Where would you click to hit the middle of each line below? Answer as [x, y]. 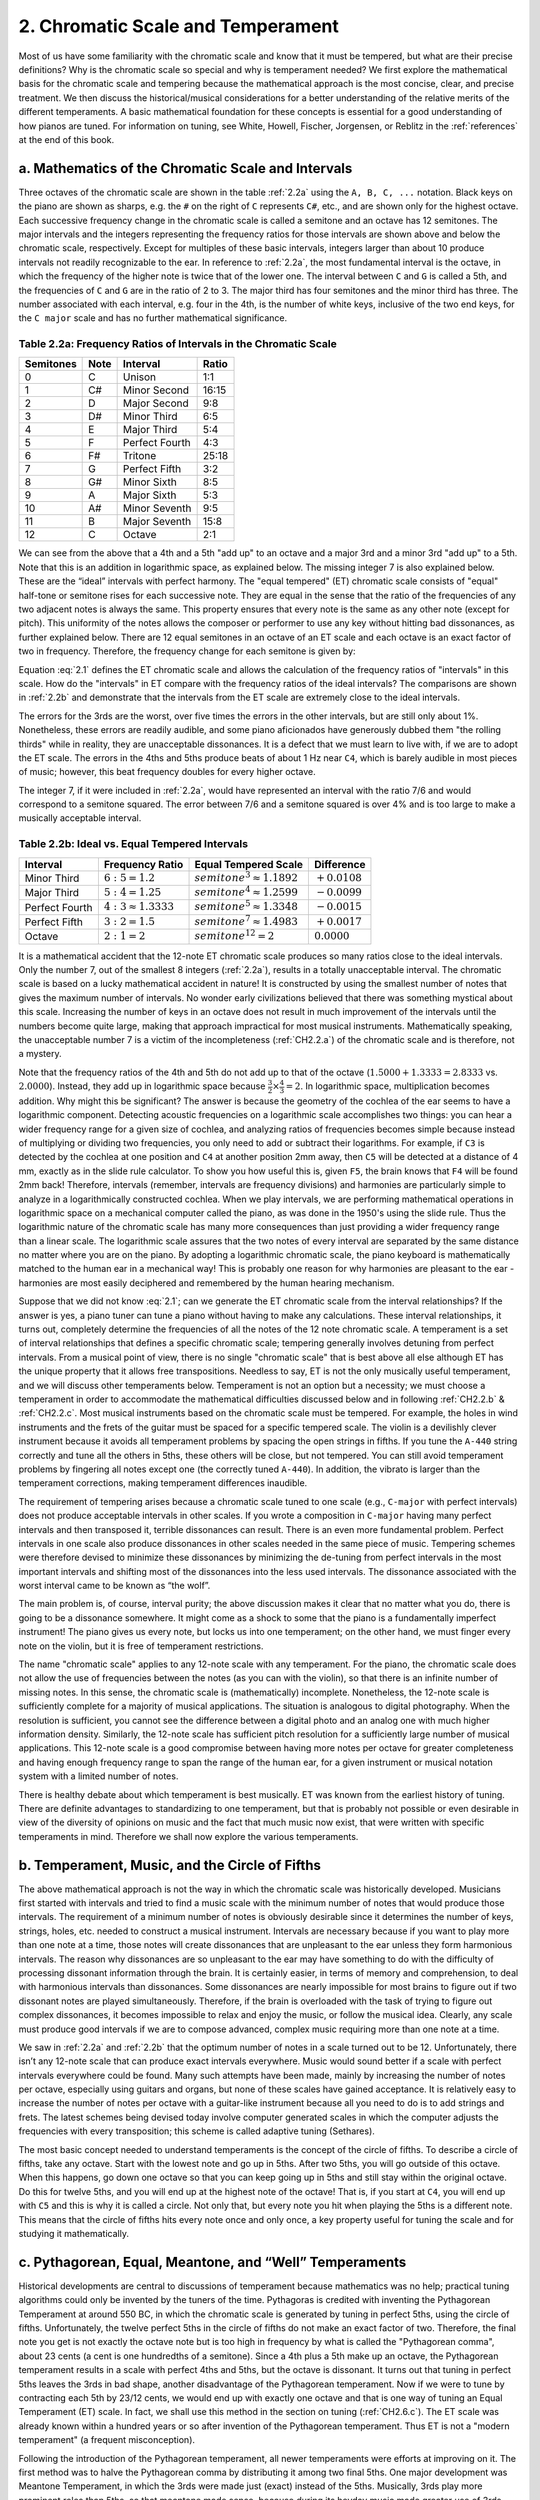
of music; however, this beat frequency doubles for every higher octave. [167, 772]
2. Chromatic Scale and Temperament [179, 26]
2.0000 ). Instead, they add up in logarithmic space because [142, 1086]
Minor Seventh [157, 508]
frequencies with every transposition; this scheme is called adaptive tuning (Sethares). [196, 2131]
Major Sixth [149, 495]
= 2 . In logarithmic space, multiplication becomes [387, 1086]
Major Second [155, 403]
